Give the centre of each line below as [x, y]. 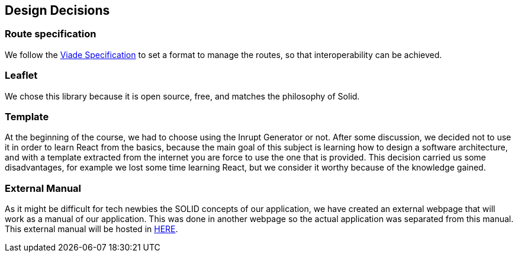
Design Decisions [57, 10]
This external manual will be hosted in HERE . [91, 229]
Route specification [51, 34]
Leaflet [21, 76]
